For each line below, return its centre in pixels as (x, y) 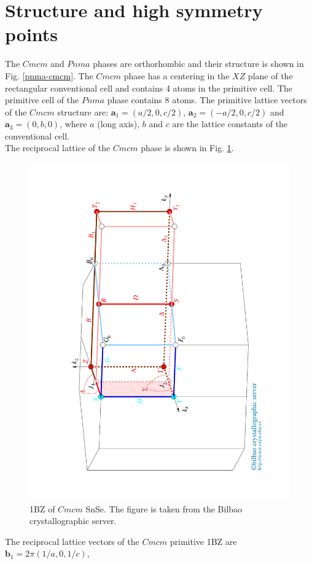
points (32, 34)
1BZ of (42, 508)
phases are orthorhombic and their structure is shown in (198, 64)
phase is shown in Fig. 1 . (187, 148)
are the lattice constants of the (230, 124)
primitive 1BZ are (203, 541)
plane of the (270, 75)
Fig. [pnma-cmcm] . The (49, 75)
